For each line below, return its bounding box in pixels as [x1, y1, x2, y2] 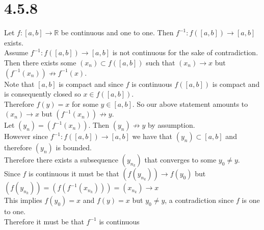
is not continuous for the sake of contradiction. [112, 47, 258, 58]
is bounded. [56, 142, 92, 153]
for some [72, 98, 98, 109]
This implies [4, 195, 42, 205]
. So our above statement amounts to [132, 98, 248, 109]
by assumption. [147, 120, 195, 130]
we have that [132, 131, 173, 142]
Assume [4, 47, 29, 58]
